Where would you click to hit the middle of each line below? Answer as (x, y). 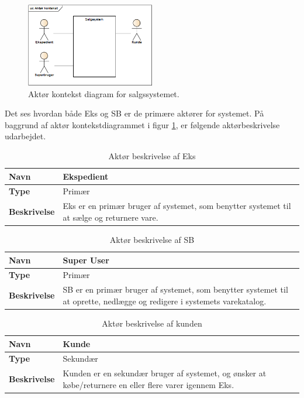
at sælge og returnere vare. (110, 217)
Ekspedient (86, 176)
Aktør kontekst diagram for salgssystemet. (104, 93)
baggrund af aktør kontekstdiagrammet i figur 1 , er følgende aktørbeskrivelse (142, 124)
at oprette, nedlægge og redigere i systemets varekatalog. (165, 301)
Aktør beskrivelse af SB (152, 239)
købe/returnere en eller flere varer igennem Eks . (148, 384)
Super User (86, 260)
